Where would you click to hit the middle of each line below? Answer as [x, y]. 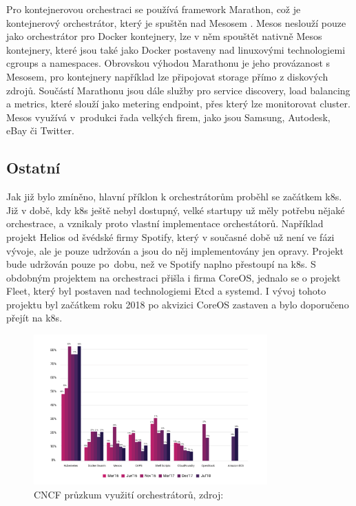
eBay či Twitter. [40, 130]
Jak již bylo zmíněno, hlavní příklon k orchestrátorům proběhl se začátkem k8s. [174, 197]
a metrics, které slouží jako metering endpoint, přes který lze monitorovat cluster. [178, 104]
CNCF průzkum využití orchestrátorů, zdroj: [129, 494]
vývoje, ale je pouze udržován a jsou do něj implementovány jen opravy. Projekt [175, 250]
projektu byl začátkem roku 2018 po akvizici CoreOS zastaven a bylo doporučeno [178, 304]
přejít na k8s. [34, 318]
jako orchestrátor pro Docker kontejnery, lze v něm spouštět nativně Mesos [164, 36]
